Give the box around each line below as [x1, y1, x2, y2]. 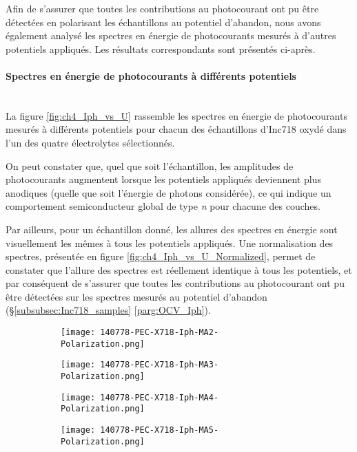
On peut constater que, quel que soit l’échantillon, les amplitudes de [6, 158, 294, 173]
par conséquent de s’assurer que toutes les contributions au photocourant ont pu [6, 276, 345, 290]
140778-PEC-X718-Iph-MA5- [100, 425, 219, 435]
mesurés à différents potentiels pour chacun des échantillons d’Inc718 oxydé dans [6, 122, 347, 136]
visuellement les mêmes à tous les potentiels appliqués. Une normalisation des [6, 235, 334, 250]
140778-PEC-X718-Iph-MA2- [100, 327, 219, 338]
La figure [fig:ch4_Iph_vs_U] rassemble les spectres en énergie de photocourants [6, 108, 347, 122]
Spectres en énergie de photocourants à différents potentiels [6, 68, 296, 83]
